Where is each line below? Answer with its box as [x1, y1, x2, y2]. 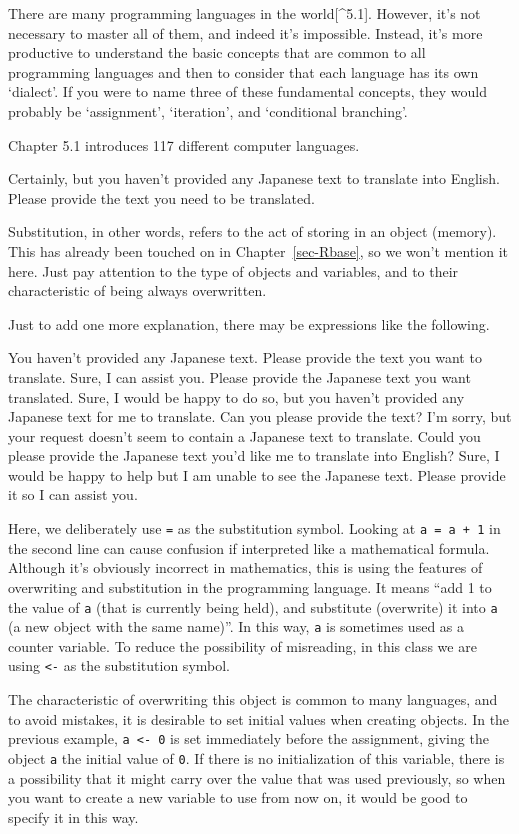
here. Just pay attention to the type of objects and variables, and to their [8, 260, 459, 281]
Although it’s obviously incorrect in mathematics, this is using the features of [8, 557, 483, 578]
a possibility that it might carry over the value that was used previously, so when [8, 767, 506, 788]
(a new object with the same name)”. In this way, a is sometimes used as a [8, 616, 465, 637]
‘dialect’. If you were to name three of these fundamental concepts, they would [8, 81, 487, 102]
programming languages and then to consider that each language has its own [8, 61, 479, 82]
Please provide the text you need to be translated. [8, 187, 315, 208]
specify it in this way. [8, 806, 139, 827]
